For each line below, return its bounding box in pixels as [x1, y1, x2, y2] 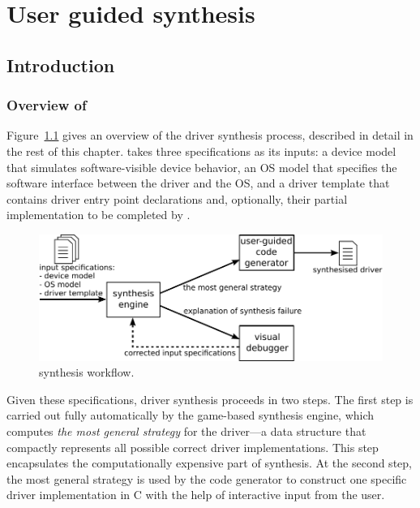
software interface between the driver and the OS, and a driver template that [6, 174, 390, 192]
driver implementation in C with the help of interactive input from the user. [6, 486, 385, 503]
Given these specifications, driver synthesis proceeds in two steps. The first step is [6, 390, 414, 407]
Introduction [6, 52, 115, 77]
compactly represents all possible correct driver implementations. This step [6, 438, 379, 455]
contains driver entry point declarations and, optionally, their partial [6, 190, 348, 207]
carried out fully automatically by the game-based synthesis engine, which [6, 407, 375, 424]
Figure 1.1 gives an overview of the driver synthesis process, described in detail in [6, 127, 414, 144]
